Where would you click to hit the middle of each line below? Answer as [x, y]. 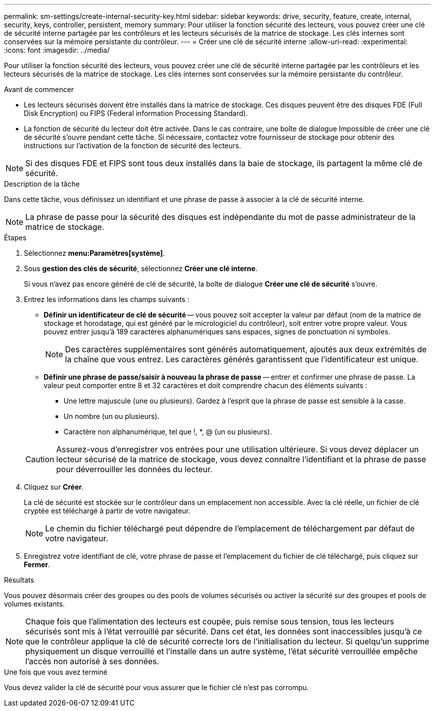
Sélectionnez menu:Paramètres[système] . [94, 253]
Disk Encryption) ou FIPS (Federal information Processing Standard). [136, 113]
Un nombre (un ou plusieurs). [111, 416]
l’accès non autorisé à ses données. [92, 661]
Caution [40, 459]
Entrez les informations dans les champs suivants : [107, 299]
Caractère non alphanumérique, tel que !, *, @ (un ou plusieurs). [168, 432]
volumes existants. [35, 604]
